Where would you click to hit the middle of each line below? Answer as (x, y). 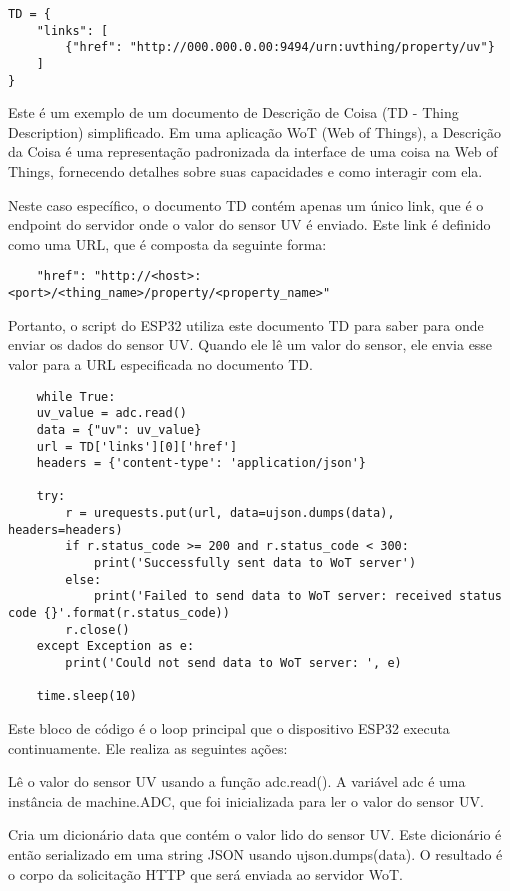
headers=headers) (65, 529)
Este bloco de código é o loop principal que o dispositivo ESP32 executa (229, 728)
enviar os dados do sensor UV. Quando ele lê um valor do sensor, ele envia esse (250, 344)
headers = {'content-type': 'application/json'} (201, 463)
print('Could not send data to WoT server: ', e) (233, 663)
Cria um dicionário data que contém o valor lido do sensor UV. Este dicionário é (255, 834)
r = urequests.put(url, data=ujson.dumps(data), (230, 513)
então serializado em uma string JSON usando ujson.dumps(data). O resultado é (255, 853)
